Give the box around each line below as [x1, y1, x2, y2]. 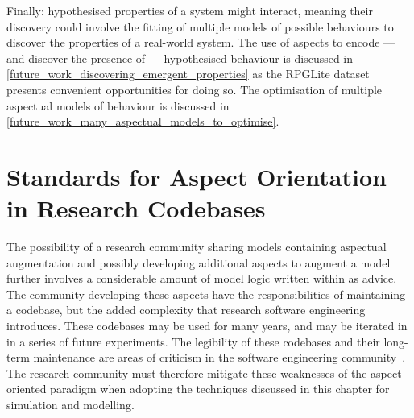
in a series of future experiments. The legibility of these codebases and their [6, 333, 380, 350]
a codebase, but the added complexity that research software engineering [6, 301, 366, 318]
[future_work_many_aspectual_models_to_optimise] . [6, 113, 279, 130]
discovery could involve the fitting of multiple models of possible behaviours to [6, 18, 394, 35]
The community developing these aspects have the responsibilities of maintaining [6, 285, 406, 302]
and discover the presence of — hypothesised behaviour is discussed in [6, 49, 354, 66]
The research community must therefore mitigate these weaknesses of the [6, 364, 367, 381]
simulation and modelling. [6, 396, 135, 412]
